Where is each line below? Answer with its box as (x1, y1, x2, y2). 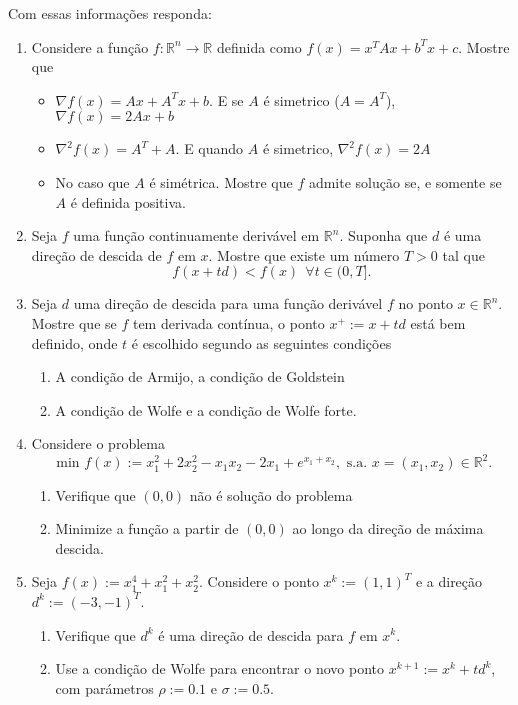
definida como (216, 36, 302, 57)
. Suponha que (339, 225, 428, 246)
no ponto (398, 293, 453, 314)
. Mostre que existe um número (208, 244, 400, 265)
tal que (442, 244, 485, 265)
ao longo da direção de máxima (292, 518, 484, 539)
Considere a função (31, 36, 149, 57)
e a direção (415, 571, 483, 592)
